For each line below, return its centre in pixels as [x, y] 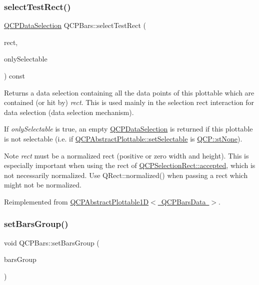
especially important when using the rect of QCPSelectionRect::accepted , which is [130, 165]
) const [15, 75]
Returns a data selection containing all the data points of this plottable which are [129, 92]
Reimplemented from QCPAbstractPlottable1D [76, 201]
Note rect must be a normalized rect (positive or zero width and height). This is [126, 155]
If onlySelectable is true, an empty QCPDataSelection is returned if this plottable [128, 129]
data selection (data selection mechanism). [69, 112]
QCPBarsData [183, 201]
